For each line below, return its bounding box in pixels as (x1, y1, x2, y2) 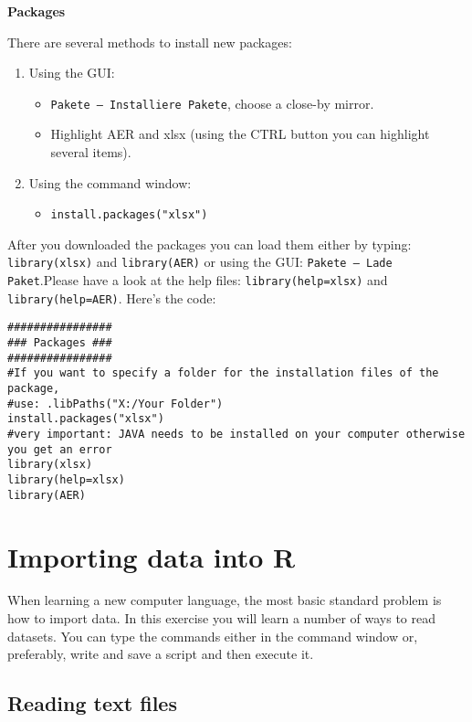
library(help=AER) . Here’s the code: (7, 288, 216, 307)
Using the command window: (28, 173, 192, 192)
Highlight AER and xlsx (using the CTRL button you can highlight (50, 124, 430, 143)
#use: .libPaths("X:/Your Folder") (7, 397, 224, 410)
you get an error (7, 442, 112, 456)
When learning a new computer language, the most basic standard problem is (7, 590, 442, 610)
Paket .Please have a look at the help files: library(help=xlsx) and (7, 271, 388, 290)
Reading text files (7, 689, 177, 717)
